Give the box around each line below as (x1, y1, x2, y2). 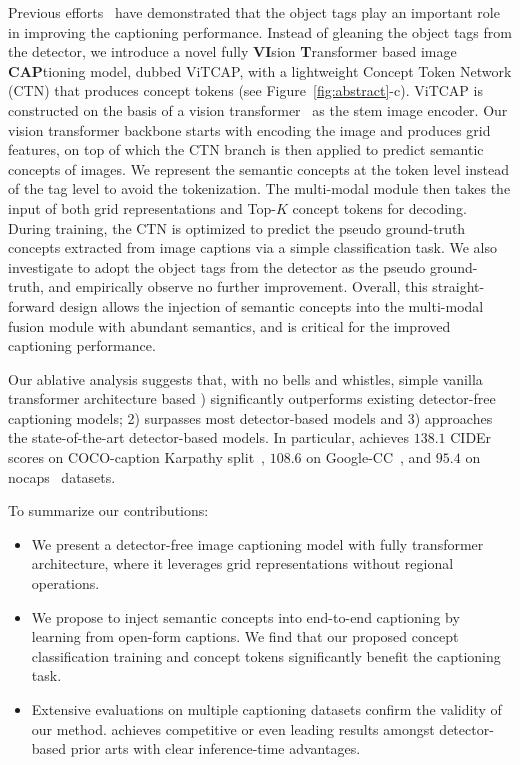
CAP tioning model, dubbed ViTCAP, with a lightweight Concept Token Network (8, 60, 512, 81)
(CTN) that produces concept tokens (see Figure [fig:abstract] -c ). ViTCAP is (8, 80, 483, 101)
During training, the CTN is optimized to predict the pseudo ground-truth (8, 217, 466, 238)
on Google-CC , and (306, 447, 432, 468)
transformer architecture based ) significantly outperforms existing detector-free (8, 388, 496, 409)
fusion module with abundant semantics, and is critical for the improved (8, 315, 451, 336)
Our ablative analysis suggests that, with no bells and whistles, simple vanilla (8, 368, 483, 389)
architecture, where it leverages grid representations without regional (31, 553, 454, 574)
